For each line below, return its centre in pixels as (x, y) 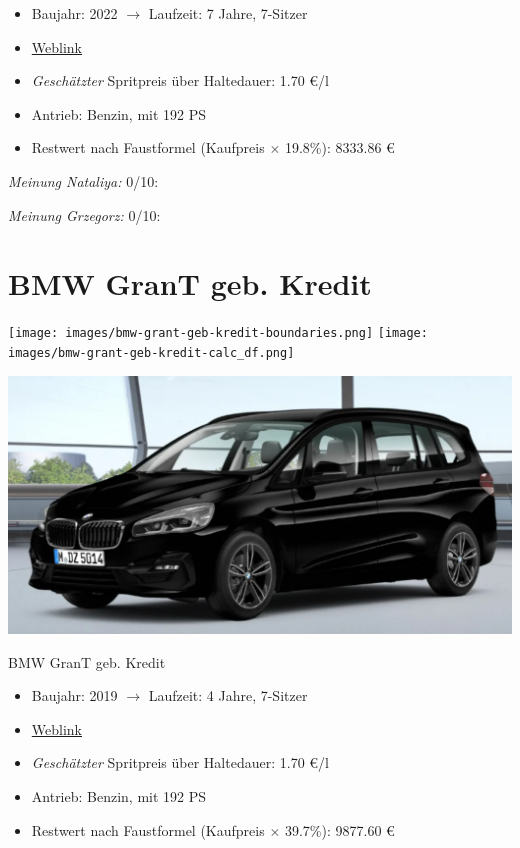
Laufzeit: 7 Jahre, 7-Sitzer (228, 13)
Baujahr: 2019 (74, 695)
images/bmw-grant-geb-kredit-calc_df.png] (151, 352)
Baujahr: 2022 (74, 13)
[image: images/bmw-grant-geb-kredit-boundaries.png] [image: (218, 333)
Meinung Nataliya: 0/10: (83, 180)
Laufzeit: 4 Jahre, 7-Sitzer (228, 695)
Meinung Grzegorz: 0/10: (84, 214)
